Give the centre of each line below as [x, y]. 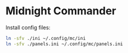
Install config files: [28, 27]
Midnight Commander [61, 11]
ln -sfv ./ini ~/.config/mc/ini [46, 38]
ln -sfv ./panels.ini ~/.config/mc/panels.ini [64, 44]
